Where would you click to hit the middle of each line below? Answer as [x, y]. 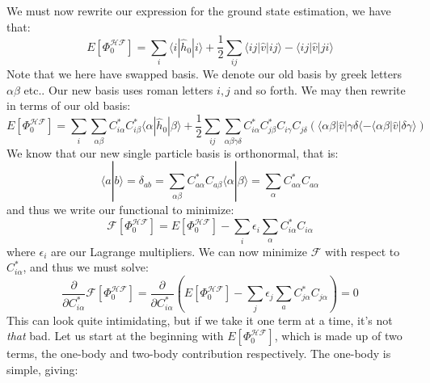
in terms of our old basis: [69, 105]
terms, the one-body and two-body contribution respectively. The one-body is [199, 354]
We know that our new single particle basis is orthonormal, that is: [173, 152]
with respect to [362, 251]
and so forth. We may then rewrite [320, 89]
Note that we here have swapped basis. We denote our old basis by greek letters [204, 74]
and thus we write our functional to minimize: [120, 210]
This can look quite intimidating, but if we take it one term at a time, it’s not [200, 320]
